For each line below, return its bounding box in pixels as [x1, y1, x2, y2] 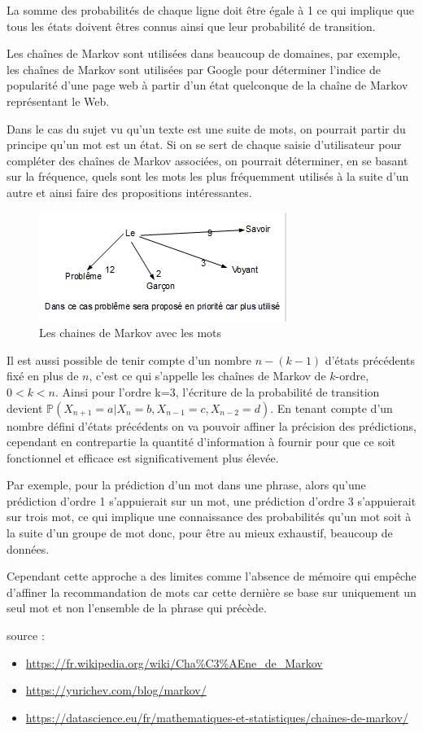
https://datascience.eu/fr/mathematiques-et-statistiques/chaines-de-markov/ [25, 708, 408, 725]
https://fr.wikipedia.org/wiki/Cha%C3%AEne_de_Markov [25, 654, 323, 671]
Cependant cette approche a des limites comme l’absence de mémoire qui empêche [7, 568, 416, 585]
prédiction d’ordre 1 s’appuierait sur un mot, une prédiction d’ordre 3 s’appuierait [7, 492, 416, 509]
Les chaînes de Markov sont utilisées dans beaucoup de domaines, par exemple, [7, 45, 401, 62]
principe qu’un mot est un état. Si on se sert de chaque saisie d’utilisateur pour [7, 136, 402, 153]
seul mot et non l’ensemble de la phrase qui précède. [7, 599, 267, 616]
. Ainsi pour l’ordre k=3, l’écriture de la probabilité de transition [55, 383, 380, 400]
